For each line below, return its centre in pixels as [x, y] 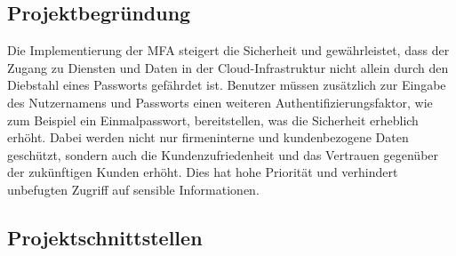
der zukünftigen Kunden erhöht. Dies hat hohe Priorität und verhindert [203, 172]
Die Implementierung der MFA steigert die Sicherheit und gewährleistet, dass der [228, 50]
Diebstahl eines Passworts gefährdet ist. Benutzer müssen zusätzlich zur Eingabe [227, 85]
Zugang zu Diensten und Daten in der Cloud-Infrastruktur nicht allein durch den [228, 67]
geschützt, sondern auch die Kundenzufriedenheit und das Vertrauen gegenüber [223, 154]
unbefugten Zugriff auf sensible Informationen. [133, 189]
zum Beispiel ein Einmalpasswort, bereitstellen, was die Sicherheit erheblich [213, 120]
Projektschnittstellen [105, 237]
